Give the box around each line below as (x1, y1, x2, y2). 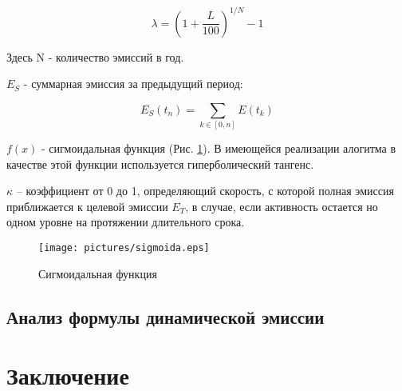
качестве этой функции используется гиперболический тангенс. (6, 155, 314, 172)
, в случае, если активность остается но (185, 197, 378, 214)
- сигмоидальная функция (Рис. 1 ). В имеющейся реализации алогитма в (41, 140, 396, 157)
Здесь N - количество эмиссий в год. (6, 48, 184, 65)
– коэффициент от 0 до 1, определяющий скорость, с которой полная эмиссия (16, 182, 394, 199)
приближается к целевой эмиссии (6, 197, 168, 214)
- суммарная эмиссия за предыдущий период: (23, 75, 243, 92)
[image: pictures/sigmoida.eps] (38, 241, 210, 253)
